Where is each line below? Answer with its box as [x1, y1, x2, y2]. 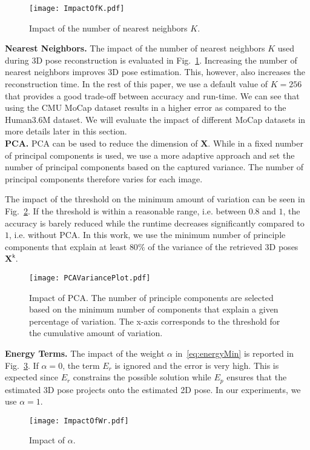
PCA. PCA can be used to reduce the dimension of [5, 137, 198, 149]
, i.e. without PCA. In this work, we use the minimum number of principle [9, 228, 286, 241]
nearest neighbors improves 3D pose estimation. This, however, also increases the [5, 65, 306, 78]
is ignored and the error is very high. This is [114, 359, 279, 371]
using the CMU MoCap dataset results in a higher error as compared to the [5, 101, 286, 114]
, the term [62, 359, 100, 371]
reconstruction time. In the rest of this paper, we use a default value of [5, 78, 268, 90]
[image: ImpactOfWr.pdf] [29, 416, 129, 425]
